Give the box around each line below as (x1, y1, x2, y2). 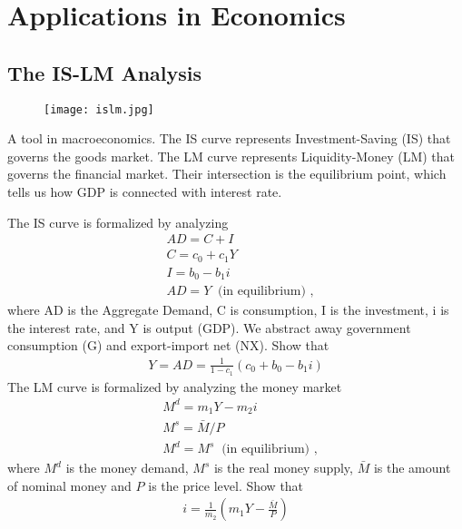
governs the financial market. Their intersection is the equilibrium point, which (7, 164, 447, 183)
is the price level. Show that (148, 475, 304, 495)
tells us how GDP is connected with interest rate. (7, 182, 282, 201)
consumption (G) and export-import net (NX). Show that (7, 336, 329, 355)
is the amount (373, 458, 451, 477)
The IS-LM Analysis (7, 58, 202, 86)
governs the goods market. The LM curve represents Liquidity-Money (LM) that (7, 146, 456, 165)
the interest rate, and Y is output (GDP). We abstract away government (7, 318, 411, 337)
